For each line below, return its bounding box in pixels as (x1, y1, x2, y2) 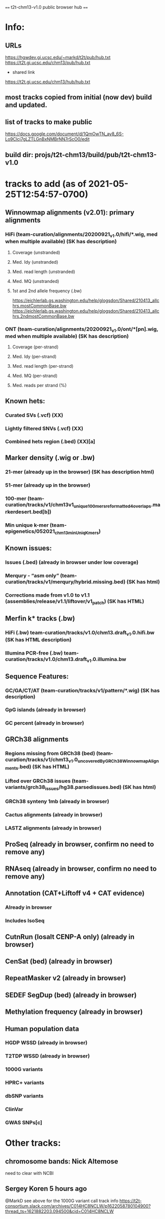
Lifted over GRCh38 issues (5, 777, 71, 784)
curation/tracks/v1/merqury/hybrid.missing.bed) (5, 578, 126, 585)
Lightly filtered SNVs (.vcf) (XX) (5, 425, 83, 432)
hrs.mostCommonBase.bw (12, 302, 67, 309)
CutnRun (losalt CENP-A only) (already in (5, 933, 135, 941)
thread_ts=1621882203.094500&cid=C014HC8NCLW (5, 1208, 114, 1214)
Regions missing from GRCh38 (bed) (5, 750, 96, 757)
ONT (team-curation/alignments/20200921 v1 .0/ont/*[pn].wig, (5, 326, 159, 333)
